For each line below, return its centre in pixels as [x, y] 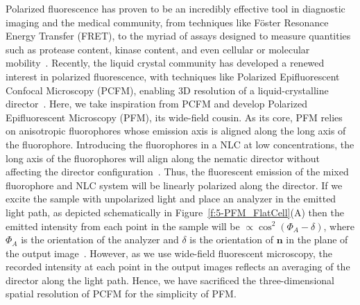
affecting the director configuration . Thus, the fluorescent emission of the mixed [177, 172]
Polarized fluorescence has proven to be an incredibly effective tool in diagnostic [175, 8]
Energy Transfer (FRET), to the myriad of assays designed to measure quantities [178, 36]
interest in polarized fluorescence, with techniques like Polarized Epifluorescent [173, 76]
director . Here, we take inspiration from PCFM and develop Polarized [156, 104]
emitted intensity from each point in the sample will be [123, 226]
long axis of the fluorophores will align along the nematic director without [163, 158]
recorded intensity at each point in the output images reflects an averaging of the [178, 267]
